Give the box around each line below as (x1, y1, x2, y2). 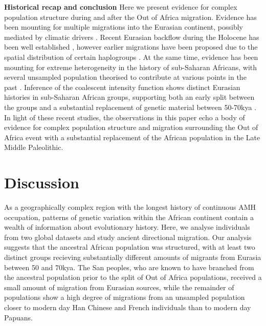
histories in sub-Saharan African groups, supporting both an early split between (4, 92, 255, 102)
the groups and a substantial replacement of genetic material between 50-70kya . (4, 101, 257, 112)
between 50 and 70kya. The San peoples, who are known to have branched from (4, 262, 254, 272)
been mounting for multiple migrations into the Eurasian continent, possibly (4, 21, 243, 32)
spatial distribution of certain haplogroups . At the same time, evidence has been (4, 51, 258, 62)
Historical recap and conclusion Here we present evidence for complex (4, 2, 237, 12)
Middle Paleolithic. (4, 142, 63, 153)
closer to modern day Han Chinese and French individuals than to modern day (4, 301, 251, 312)
